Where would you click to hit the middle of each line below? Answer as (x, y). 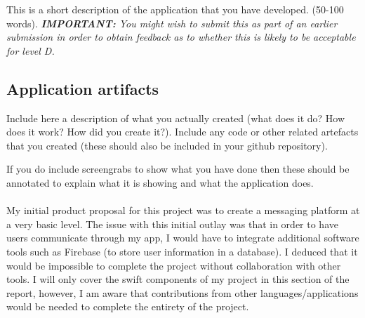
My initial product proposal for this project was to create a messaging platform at (183, 210)
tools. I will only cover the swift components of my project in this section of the (178, 279)
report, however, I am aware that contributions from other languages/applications (182, 292)
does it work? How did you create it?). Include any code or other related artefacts (182, 132)
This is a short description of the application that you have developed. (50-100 (175, 9)
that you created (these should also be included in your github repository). (167, 145)
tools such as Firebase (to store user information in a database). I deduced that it (182, 251)
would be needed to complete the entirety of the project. (128, 306)
